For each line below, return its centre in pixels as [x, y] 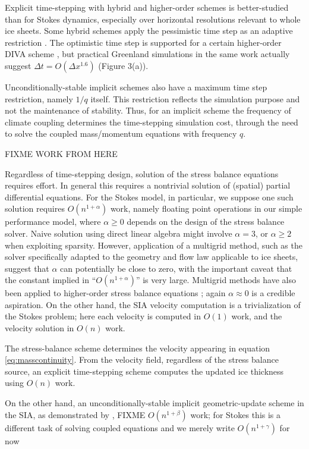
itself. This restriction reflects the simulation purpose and [195, 98]
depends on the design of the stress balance [206, 222]
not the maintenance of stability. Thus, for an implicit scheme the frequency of [148, 110]
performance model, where [53, 222]
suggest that [27, 268]
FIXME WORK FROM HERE [61, 153]
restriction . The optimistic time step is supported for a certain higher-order [143, 42]
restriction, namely [39, 98]
